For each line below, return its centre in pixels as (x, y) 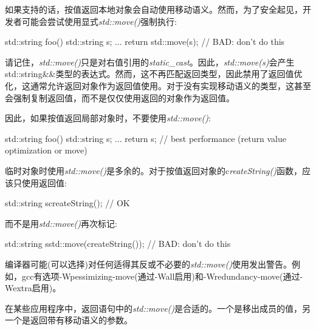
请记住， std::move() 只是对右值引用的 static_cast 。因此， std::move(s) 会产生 (150, 62)
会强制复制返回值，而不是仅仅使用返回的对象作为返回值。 (120, 97)
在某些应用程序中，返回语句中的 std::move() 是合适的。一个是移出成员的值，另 (158, 308)
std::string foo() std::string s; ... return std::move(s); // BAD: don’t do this (145, 42)
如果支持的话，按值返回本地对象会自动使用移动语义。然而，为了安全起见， (154, 9)
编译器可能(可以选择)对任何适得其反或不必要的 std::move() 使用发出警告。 (148, 264)
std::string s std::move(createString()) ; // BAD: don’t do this (118, 244)
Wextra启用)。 (33, 288)
